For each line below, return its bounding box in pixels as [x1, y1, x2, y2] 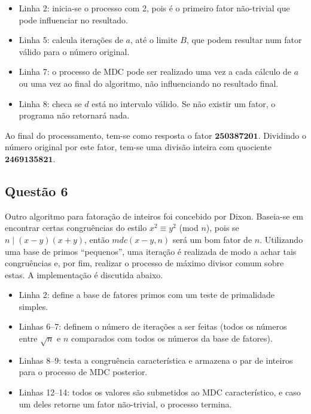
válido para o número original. [19, 45, 130, 57]
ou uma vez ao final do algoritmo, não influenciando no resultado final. [19, 77, 279, 89]
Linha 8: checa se [19, 97, 82, 109]
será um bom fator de [172, 233, 252, 245]
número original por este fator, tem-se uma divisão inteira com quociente [5, 141, 272, 153]
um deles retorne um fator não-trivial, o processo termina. [19, 397, 232, 410]
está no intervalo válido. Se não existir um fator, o [92, 97, 276, 109]
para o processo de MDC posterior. [19, 366, 148, 378]
